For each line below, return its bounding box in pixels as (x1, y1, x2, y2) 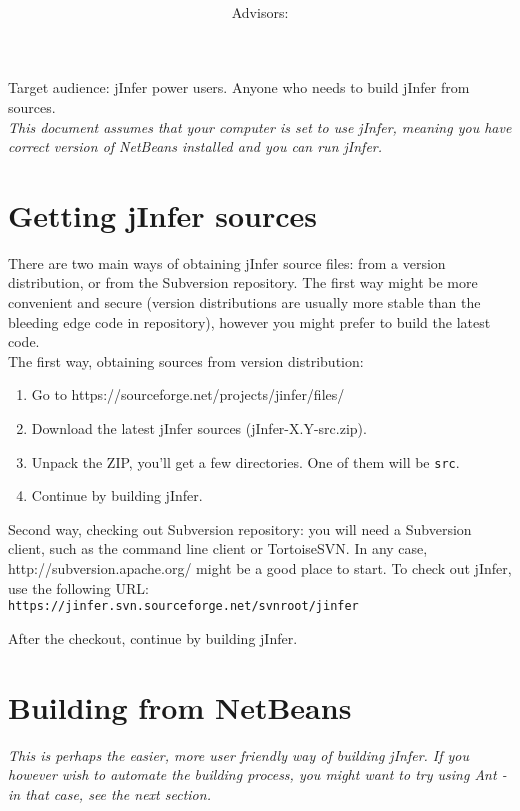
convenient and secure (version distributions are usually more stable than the (8, 292, 481, 313)
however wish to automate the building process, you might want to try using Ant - (8, 764, 507, 785)
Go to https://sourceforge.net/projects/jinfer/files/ (31, 384, 345, 405)
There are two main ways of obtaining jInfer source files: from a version (8, 252, 446, 273)
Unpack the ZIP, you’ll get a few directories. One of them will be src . (31, 451, 460, 472)
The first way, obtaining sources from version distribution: (8, 350, 364, 371)
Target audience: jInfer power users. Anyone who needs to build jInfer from (8, 77, 470, 98)
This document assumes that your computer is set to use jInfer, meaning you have (8, 116, 512, 137)
